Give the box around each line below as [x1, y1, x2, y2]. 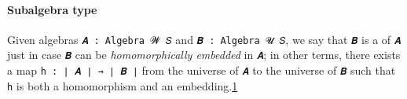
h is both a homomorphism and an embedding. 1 [7, 77, 238, 93]
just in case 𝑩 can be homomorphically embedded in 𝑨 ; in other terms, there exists [7, 46, 401, 63]
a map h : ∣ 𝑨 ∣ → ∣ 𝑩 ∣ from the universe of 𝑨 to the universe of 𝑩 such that [7, 62, 396, 79]
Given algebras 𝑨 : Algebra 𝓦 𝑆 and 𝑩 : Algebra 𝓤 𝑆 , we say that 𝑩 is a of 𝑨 [7, 31, 401, 47]
